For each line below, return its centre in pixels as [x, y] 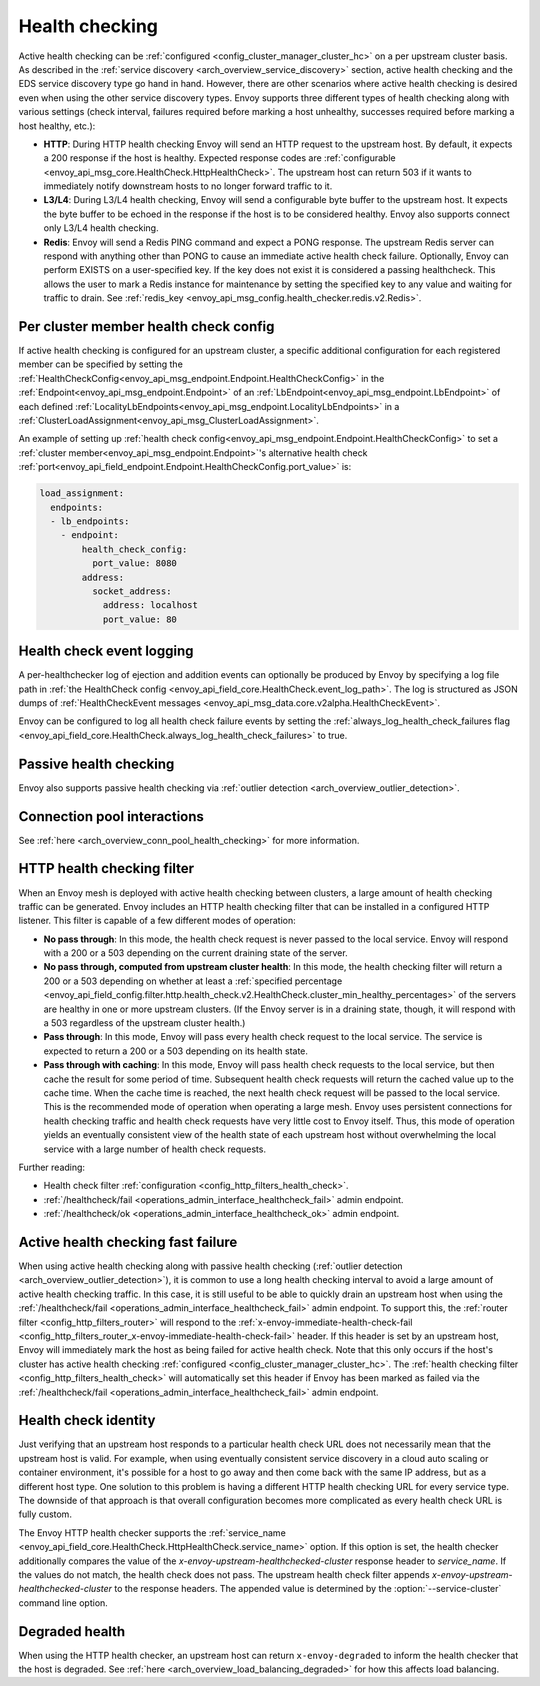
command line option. [63, 1602]
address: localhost [150, 605]
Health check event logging [106, 651]
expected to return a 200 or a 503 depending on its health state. [176, 1051]
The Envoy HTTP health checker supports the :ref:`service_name [152, 1532]
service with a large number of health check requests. [155, 1149]
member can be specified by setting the [101, 364]
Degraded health [72, 1631]
